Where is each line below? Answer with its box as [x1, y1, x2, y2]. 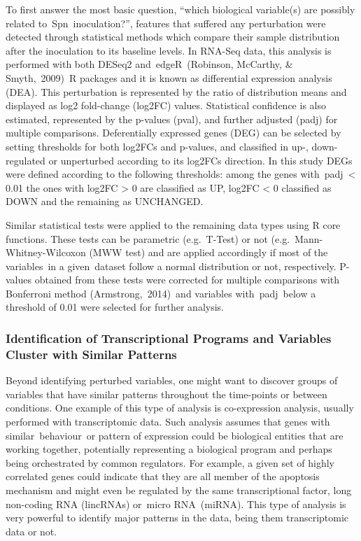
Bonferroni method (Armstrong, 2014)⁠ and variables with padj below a [6, 286, 316, 300]
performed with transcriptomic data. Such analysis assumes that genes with [6, 414, 330, 428]
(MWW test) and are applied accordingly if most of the [89, 245, 328, 260]
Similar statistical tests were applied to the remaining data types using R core [6, 217, 341, 232]
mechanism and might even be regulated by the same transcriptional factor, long [6, 482, 352, 497]
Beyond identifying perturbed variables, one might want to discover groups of [6, 373, 338, 388]
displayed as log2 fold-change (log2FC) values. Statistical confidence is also [6, 98, 326, 113]
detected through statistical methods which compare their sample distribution [6, 29, 340, 44]
